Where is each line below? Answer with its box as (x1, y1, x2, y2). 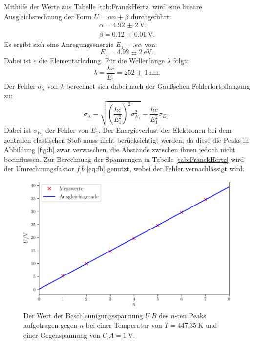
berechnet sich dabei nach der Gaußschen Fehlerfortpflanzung (66, 81, 250, 91)
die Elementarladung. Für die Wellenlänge (39, 55, 165, 66)
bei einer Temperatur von (85, 320, 162, 330)
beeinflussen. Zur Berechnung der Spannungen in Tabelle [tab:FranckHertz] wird (4, 154, 244, 164)
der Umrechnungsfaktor (4, 163, 74, 174)
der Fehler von (45, 124, 89, 135)
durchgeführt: (130, 11, 171, 21)
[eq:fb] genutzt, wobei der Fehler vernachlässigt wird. (86, 163, 245, 174)
